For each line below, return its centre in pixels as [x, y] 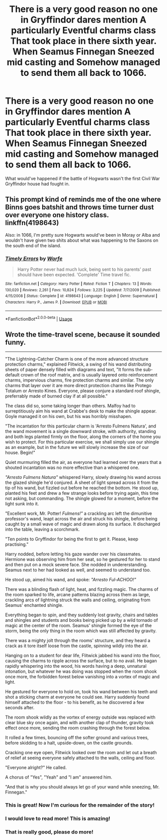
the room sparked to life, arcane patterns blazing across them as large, [78, 595]
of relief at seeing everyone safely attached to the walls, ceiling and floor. [80, 758]
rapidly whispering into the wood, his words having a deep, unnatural [76, 666]
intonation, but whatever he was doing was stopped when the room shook [81, 671]
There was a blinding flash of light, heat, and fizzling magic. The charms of [82, 589]
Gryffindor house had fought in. [38, 184]
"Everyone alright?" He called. [36, 768]
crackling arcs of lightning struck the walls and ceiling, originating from [78, 600]
